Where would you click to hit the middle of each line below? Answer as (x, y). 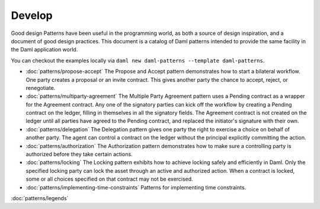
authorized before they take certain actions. (79, 155)
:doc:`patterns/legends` (40, 198)
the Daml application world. (44, 50)
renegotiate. (41, 88)
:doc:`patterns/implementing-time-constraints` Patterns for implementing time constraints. (136, 187)
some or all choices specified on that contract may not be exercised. (109, 179)
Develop (32, 15)
